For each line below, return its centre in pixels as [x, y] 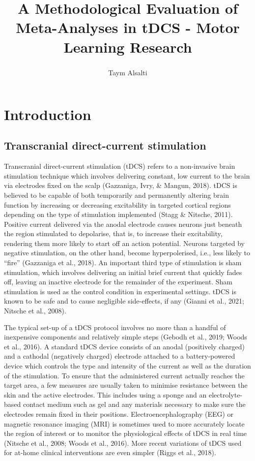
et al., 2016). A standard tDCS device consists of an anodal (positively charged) [124, 346]
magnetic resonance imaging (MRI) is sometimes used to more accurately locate [124, 423]
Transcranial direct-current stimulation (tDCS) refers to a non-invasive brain [120, 166]
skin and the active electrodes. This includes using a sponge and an [105, 394]
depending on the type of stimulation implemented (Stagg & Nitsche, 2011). [118, 214]
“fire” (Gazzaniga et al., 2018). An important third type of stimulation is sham [123, 262]
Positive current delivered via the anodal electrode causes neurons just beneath [123, 224]
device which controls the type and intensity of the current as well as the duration [127, 366]
